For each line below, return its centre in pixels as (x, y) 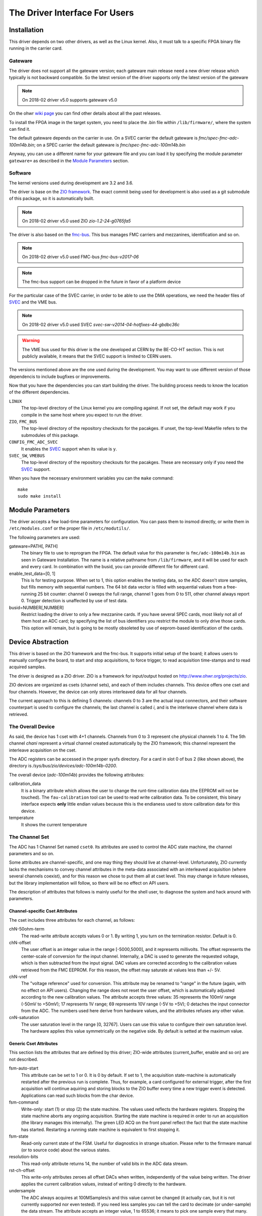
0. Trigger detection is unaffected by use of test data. (74, 601)
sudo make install (40, 496)
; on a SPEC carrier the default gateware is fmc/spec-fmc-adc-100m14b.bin (110, 145)
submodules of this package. (50, 435)
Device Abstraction (39, 642)
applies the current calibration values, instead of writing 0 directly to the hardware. (104, 1184)
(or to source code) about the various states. (66, 1150)
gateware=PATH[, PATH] (33, 546)
